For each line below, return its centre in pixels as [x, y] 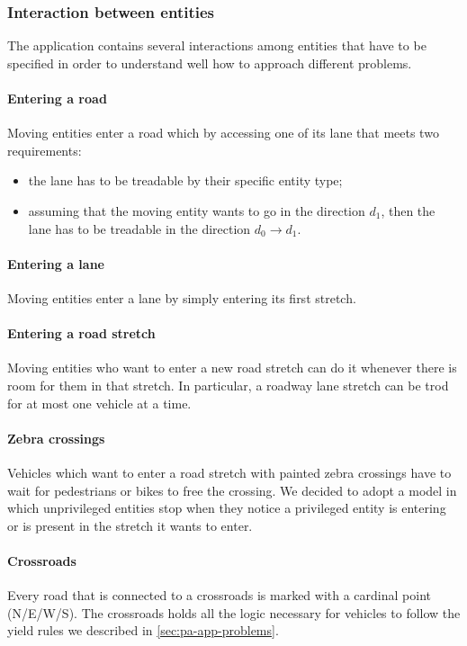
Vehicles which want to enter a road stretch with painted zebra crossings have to [229, 472]
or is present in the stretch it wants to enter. [130, 525]
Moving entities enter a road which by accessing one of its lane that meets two [223, 133]
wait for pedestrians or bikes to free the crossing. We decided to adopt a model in [232, 490]
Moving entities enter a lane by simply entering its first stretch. [182, 297]
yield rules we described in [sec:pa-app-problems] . [143, 630]
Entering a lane [56, 263]
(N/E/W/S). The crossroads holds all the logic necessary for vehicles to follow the [234, 612]
